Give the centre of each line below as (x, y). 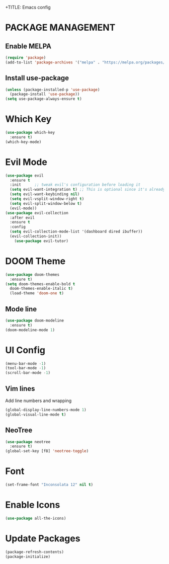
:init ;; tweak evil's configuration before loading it (75, 185)
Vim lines (20, 389)
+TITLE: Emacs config (28, 7)
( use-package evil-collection (37, 213)
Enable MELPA (28, 46)
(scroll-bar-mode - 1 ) (28, 373)
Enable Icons (33, 505)
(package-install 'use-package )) (45, 94)
